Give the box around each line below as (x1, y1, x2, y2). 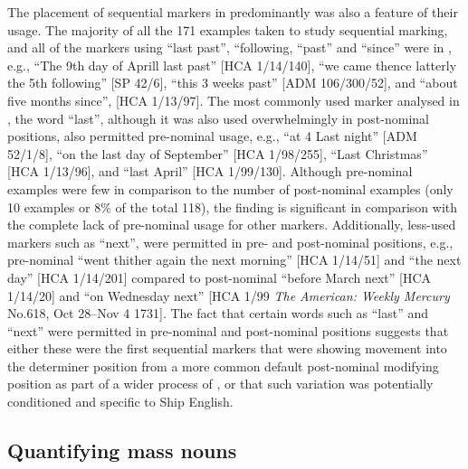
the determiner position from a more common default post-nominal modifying (7, 356, 439, 375)
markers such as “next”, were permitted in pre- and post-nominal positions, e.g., (7, 232, 454, 251)
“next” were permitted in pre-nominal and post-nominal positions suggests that (7, 321, 449, 340)
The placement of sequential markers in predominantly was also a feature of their (7, 3, 458, 21)
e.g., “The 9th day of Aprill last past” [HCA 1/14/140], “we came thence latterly (7, 55, 457, 74)
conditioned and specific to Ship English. (7, 392, 234, 411)
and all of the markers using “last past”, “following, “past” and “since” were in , (7, 38, 452, 57)
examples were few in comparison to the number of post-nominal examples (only (7, 179, 454, 198)
